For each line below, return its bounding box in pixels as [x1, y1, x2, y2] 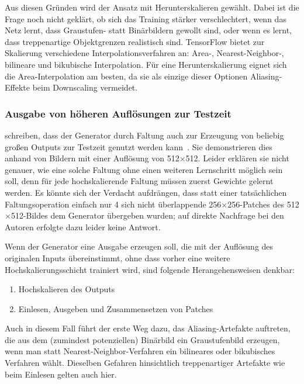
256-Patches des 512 [227, 198, 299, 210]
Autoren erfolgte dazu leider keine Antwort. [5, 220, 161, 233]
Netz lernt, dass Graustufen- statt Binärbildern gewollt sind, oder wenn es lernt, [5, 24, 292, 36]
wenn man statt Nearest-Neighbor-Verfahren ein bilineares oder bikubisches [5, 345, 275, 357]
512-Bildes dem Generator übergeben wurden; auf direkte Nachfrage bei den [11, 209, 284, 222]
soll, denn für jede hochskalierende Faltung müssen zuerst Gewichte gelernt [5, 175, 274, 187]
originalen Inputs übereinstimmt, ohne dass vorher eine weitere [5, 251, 230, 264]
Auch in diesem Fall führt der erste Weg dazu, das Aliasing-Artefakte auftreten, [5, 322, 291, 334]
